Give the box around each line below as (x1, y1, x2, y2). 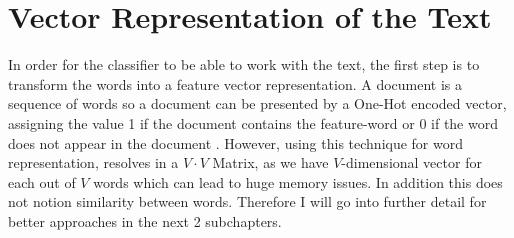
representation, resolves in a (8, 152, 179, 173)
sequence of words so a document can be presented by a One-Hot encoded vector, (8, 93, 507, 114)
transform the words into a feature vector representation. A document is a (8, 73, 463, 94)
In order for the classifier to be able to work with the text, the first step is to (8, 54, 480, 75)
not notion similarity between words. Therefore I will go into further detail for (8, 191, 487, 212)
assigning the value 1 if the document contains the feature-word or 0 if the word (8, 112, 498, 133)
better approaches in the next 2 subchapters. (8, 210, 282, 231)
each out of (8, 171, 76, 192)
